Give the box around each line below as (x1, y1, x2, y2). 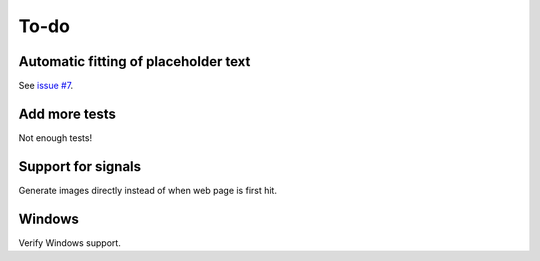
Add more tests (18, 105, 117, 122)
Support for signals (18, 158, 142, 175)
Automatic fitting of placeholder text (18, 53, 251, 70)
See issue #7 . (18, 80, 74, 92)
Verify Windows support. (18, 236, 122, 249)
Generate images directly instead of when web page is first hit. (18, 184, 277, 196)
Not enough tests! (18, 131, 93, 144)
